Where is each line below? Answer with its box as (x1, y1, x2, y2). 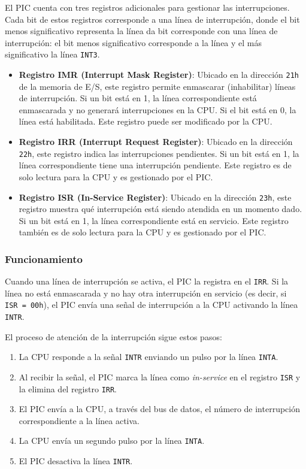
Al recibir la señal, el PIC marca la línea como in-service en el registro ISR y (19, 370, 301, 383)
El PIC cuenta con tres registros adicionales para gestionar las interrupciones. (5, 1, 290, 13)
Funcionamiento (5, 251, 83, 266)
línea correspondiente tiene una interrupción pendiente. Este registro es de (19, 159, 292, 171)
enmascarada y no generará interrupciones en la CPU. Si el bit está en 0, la (19, 103, 296, 116)
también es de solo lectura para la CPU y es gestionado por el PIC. (19, 226, 266, 238)
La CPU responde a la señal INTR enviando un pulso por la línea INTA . (19, 350, 278, 363)
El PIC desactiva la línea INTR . (19, 455, 133, 467)
